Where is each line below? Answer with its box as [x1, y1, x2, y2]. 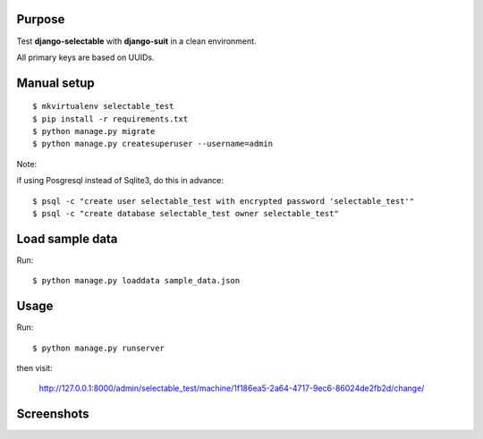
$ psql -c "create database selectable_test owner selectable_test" [32, 208, 339, 219]
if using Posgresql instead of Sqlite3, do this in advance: [16, 175, 224, 186]
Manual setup [16, 75, 96, 90]
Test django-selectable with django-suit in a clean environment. [16, 36, 257, 46]
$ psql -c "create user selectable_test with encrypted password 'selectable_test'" [32, 196, 415, 206]
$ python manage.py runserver [32, 342, 165, 353]
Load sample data [16, 231, 118, 246]
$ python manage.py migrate [32, 126, 156, 137]
